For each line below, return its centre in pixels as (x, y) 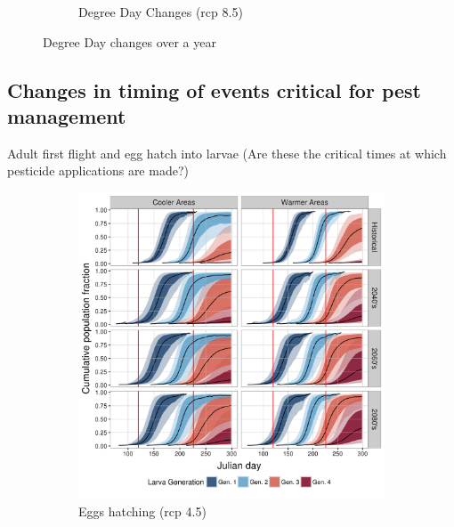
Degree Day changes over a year (130, 41)
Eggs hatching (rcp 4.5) (142, 511)
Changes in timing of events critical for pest (214, 89)
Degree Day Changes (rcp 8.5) (161, 12)
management (67, 115)
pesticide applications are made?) (98, 170)
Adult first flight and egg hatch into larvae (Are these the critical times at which (227, 153)
